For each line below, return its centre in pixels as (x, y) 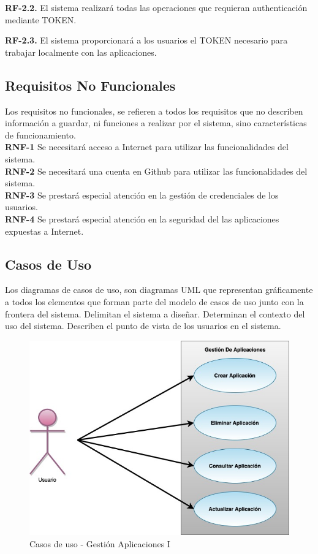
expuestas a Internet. (44, 231)
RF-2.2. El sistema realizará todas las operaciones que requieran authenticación (156, 7)
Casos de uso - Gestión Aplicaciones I (100, 543)
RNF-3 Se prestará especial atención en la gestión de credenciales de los (142, 195)
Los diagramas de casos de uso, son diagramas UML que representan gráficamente (159, 290)
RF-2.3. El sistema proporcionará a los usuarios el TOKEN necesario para (146, 40)
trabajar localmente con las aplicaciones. (81, 52)
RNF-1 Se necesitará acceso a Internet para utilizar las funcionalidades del (147, 147)
